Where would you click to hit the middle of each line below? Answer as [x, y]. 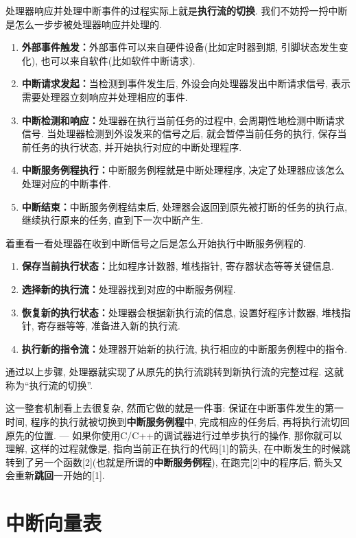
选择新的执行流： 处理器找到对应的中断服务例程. [129, 289]
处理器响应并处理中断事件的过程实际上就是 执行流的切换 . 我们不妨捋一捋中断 [177, 10]
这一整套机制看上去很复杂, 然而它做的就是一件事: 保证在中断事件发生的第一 [175, 408]
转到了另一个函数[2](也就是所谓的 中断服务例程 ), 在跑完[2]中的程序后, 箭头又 [174, 461]
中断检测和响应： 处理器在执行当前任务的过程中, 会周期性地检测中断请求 [183, 120]
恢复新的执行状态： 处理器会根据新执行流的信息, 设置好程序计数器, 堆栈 [181, 312]
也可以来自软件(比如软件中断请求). [118, 60]
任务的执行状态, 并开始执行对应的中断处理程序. [137, 147]
